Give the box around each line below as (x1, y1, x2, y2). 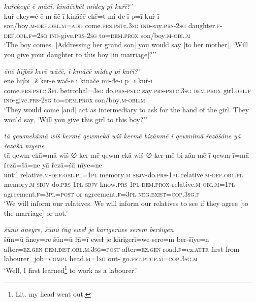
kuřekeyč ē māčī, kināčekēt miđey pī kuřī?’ (4, 1, 132, 11)
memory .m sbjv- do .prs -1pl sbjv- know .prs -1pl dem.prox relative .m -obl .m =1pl (4, 179, 235, 189)
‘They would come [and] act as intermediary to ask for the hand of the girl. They (4, 104, 249, 114)
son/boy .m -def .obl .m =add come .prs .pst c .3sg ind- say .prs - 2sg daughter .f (4, 20, 220, 31)
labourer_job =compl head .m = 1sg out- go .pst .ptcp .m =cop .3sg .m (4, 253, 198, 264)
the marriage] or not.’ (4, 207, 68, 218)
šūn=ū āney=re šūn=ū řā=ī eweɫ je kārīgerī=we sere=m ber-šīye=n (4, 234, 209, 244)
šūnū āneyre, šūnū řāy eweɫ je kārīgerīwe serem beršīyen (4, 224, 174, 235)
